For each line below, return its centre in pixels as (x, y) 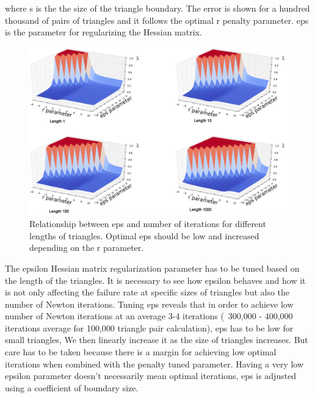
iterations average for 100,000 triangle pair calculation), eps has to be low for (149, 327)
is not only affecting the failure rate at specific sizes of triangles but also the (147, 292)
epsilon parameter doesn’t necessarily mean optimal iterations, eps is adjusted (151, 376)
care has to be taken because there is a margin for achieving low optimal (141, 352)
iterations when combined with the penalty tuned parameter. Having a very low (154, 364)
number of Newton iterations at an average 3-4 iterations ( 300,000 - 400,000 (149, 316)
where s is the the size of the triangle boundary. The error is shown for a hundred (157, 8)
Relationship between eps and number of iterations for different (148, 224)
